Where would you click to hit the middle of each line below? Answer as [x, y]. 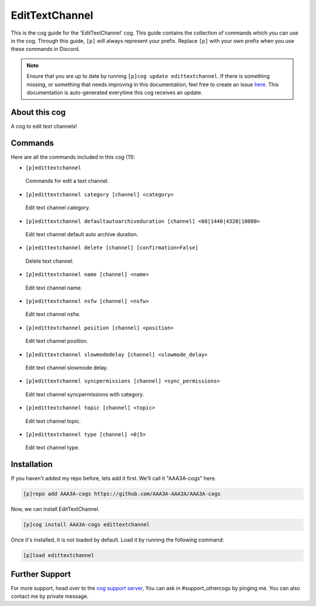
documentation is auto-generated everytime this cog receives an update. [115, 92]
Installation [32, 464]
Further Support [41, 574]
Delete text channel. [50, 261]
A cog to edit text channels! [44, 126]
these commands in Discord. [45, 49]
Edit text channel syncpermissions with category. [85, 394]
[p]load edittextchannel [59, 556]
